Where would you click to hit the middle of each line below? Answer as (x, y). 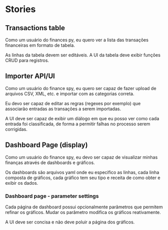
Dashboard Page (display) (47, 145)
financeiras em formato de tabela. (40, 45)
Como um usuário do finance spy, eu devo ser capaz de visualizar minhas (81, 157)
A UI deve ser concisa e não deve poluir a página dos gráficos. (70, 222)
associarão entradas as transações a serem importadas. (63, 109)
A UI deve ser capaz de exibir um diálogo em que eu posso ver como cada (82, 118)
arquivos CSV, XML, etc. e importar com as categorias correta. (70, 94)
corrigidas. (16, 129)
